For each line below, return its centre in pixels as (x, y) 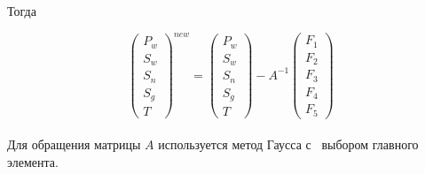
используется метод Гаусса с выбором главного (288, 144)
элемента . (33, 162)
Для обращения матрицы (74, 144)
